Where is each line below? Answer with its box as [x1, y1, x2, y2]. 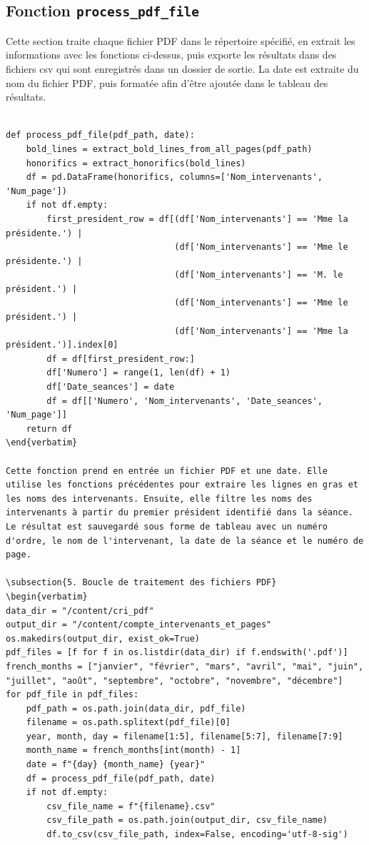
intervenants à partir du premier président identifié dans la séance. [6, 507, 353, 518]
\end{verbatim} [6, 437, 78, 448]
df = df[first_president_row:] [46, 353, 195, 364]
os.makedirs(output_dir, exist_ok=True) [6, 633, 201, 644]
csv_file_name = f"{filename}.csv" [46, 801, 216, 811]
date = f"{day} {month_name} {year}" [26, 759, 206, 770]
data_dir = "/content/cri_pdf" [6, 605, 154, 616]
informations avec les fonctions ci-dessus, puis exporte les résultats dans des [6, 47, 337, 62]
